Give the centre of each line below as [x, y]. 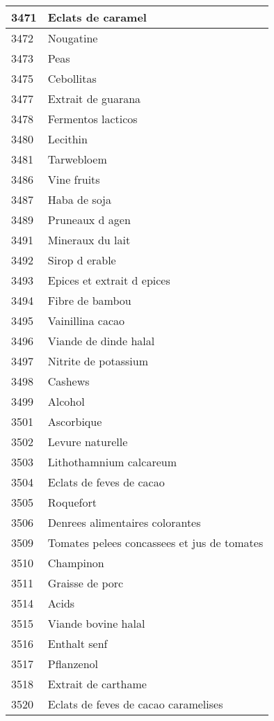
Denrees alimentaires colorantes [124, 522]
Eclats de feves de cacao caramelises [135, 704]
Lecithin [67, 139]
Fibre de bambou [89, 300]
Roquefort [72, 502]
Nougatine [73, 38]
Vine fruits [74, 179]
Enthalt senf [78, 643]
